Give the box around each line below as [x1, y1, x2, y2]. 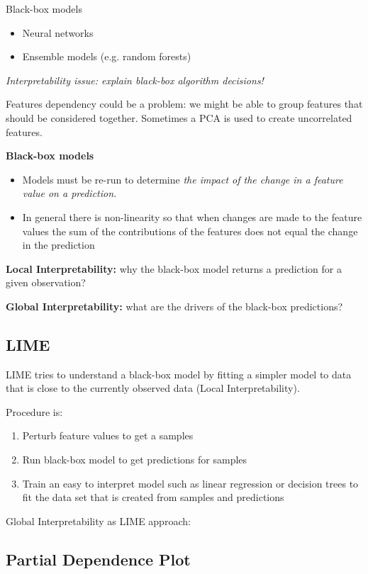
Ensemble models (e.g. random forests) [22, 49, 191, 64]
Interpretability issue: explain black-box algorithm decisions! [6, 72, 264, 87]
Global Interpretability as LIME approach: [6, 513, 191, 528]
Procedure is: [6, 404, 63, 419]
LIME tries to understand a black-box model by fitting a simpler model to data [6, 366, 352, 381]
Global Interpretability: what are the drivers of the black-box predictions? [6, 298, 343, 313]
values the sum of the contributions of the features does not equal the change [22, 223, 358, 238]
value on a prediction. [22, 186, 117, 201]
